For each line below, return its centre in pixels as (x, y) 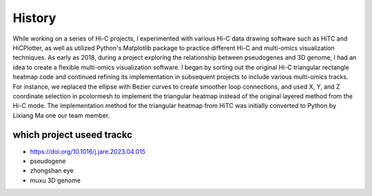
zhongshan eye (52, 171)
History (34, 18)
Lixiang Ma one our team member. (61, 115)
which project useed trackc (73, 135)
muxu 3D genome (55, 180)
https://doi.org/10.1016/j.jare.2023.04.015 (88, 151)
